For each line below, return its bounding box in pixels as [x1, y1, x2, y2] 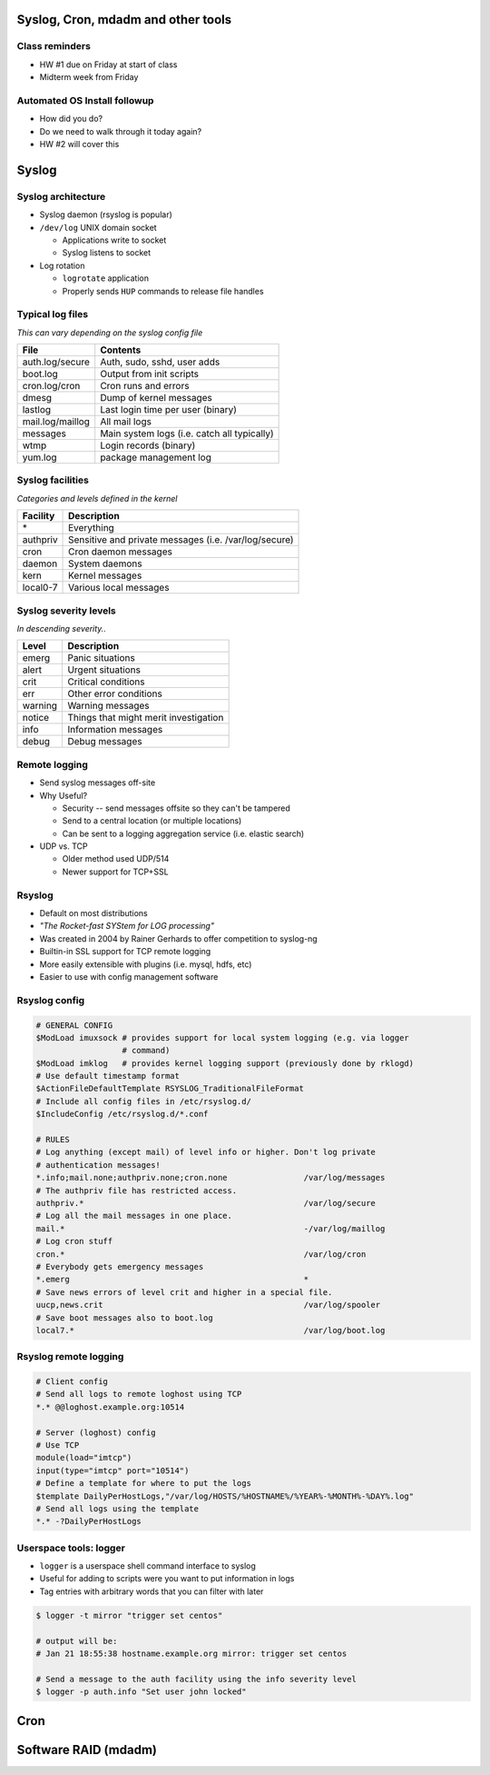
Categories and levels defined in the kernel [16, 493, 178, 504]
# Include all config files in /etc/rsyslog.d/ [35, 1096, 251, 1106]
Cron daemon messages [68, 545, 172, 558]
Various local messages [68, 582, 170, 594]
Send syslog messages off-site [39, 777, 156, 788]
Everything [68, 522, 115, 534]
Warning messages [67, 700, 150, 713]
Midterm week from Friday [39, 72, 139, 83]
